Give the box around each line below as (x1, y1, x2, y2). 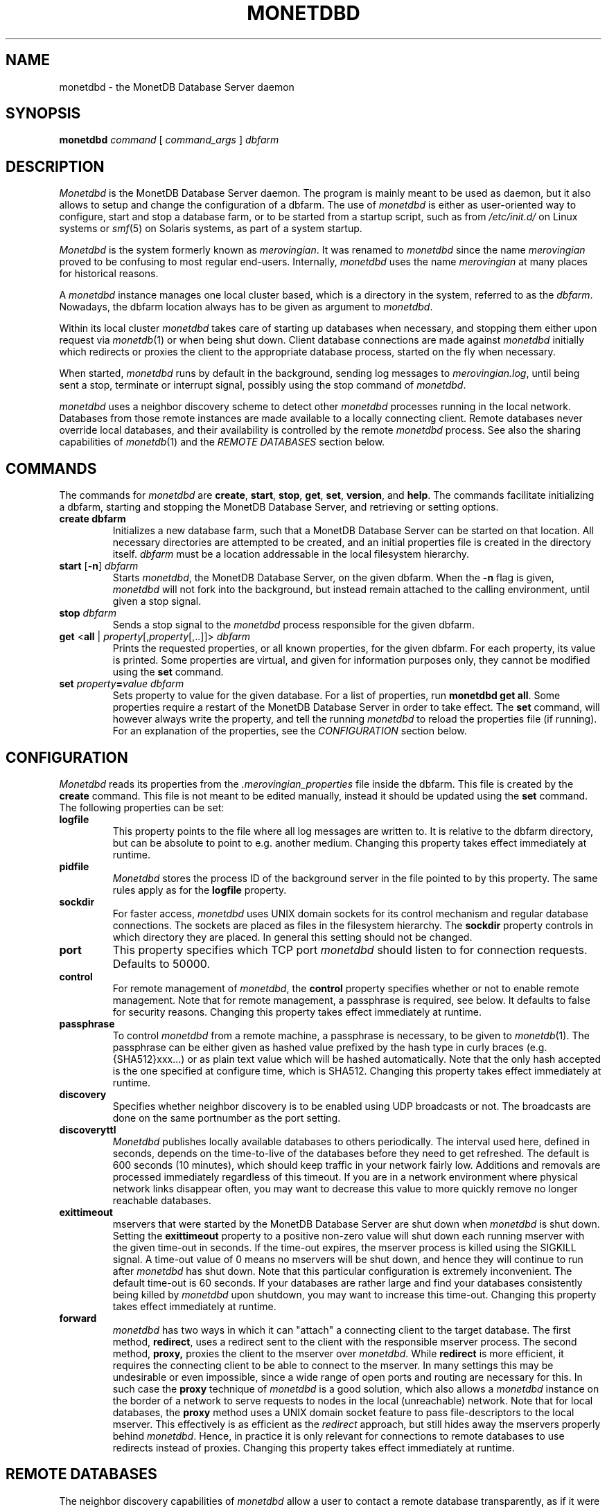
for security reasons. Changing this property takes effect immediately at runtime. (112, 1005, 482, 1018)
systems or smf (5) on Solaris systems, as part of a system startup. (59, 222, 362, 235)
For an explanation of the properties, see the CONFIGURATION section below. (112, 725, 467, 737)
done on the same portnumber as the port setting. (112, 1111, 341, 1124)
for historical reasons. (59, 267, 159, 280)
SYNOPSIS (6, 105, 81, 123)
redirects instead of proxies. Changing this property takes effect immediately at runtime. (112, 1441, 515, 1454)
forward (59, 1312, 97, 1324)
